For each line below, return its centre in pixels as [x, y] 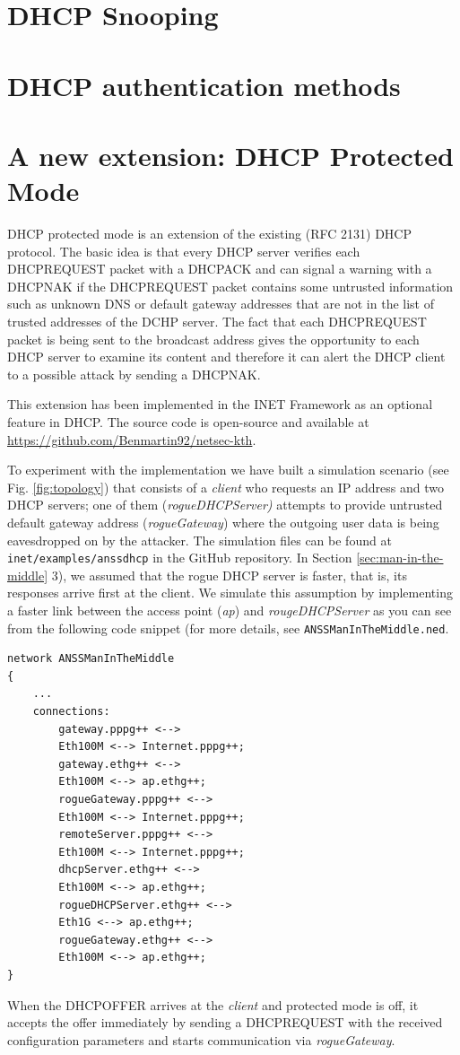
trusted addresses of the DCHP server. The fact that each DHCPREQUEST [217, 322]
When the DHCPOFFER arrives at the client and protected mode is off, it [213, 1004]
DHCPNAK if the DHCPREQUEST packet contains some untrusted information [230, 286]
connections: [71, 712]
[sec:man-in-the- [400, 558]
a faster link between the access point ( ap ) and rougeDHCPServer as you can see [230, 610]
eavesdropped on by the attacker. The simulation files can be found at [200, 540]
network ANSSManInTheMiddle [91, 659]
